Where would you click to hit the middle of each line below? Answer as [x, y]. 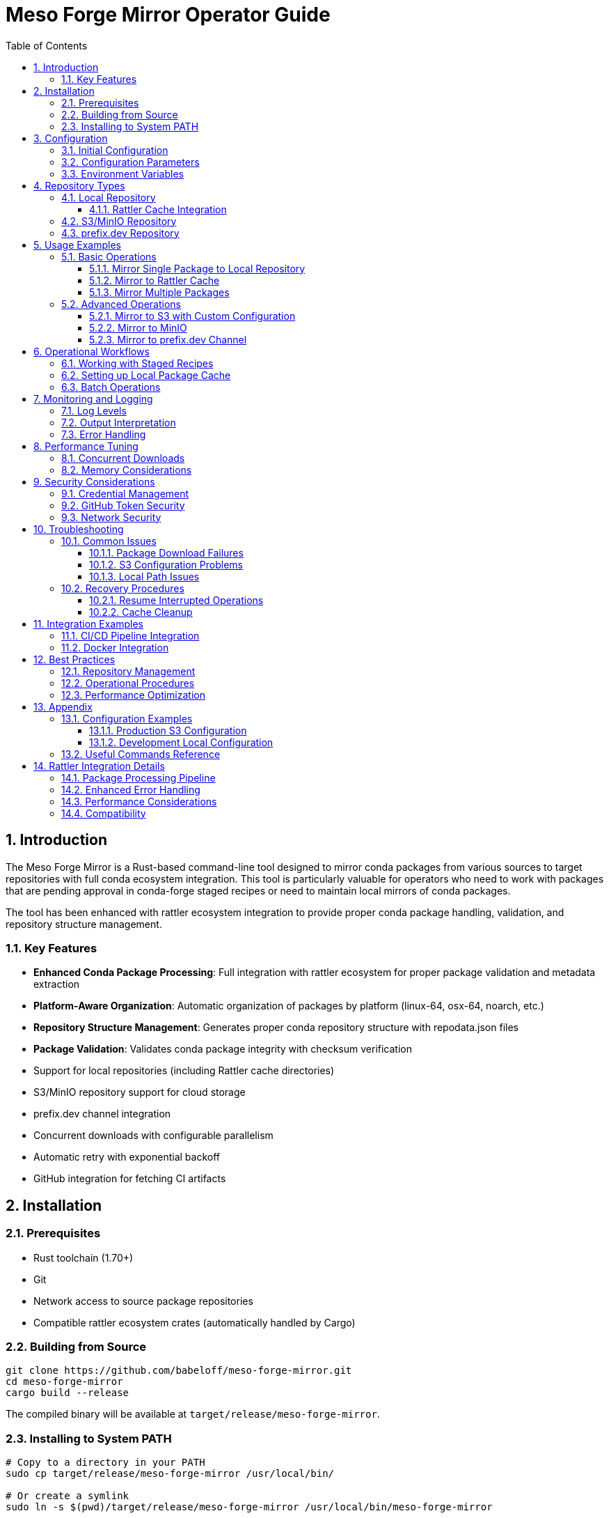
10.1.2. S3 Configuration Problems [166, 564]
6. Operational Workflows [92, 351]
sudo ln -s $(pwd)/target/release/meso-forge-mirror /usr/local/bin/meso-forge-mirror [249, 1507]
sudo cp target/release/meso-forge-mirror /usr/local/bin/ [170, 1474]
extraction [57, 984]
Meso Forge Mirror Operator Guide [168, 15]
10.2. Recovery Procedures [123, 588]
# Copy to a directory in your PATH [105, 1463]
